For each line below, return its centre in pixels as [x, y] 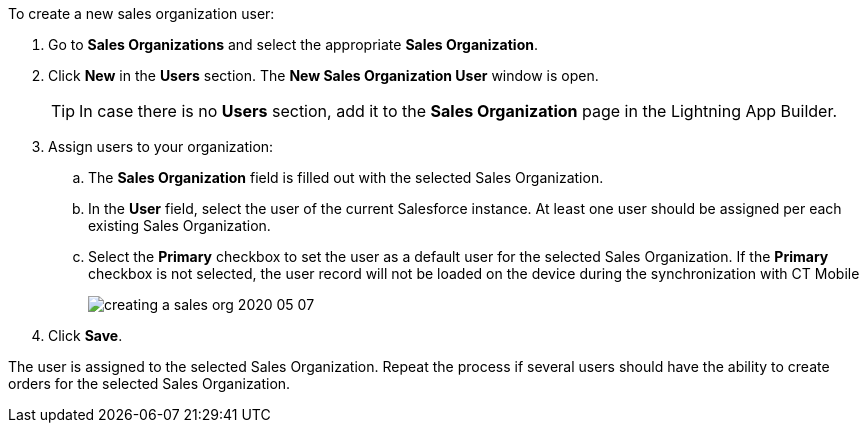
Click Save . [85, 335]
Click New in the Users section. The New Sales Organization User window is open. [323, 75]
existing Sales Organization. [179, 225]
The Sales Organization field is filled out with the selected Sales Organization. [346, 177]
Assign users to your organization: [161, 146]
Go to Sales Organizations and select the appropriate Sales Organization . [293, 44]
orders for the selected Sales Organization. [149, 383]
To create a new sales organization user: [141, 13]
